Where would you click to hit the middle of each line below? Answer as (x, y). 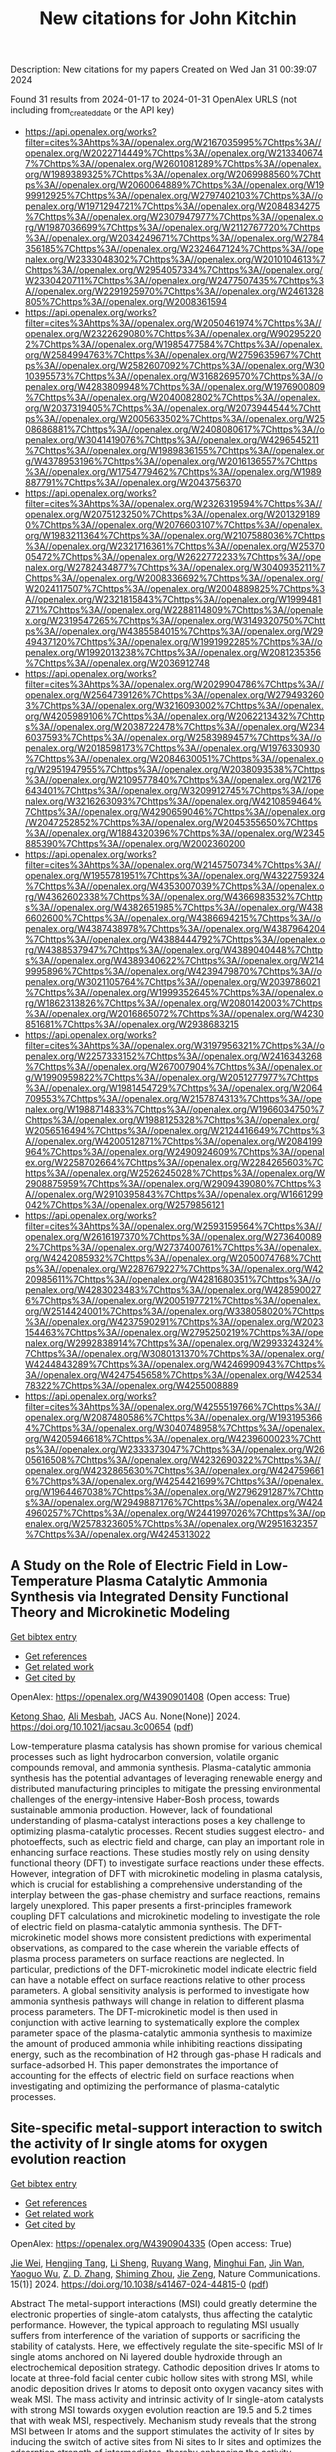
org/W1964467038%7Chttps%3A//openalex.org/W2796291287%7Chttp (174, 1491)
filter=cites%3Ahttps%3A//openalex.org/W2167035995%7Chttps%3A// (173, 142)
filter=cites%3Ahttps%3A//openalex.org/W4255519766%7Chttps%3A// (173, 1406)
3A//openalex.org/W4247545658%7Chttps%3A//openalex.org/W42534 (173, 1374)
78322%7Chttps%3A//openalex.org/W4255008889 (131, 1385)
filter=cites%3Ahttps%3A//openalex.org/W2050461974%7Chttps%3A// (173, 323)
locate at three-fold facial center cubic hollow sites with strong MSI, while (161, 2378)
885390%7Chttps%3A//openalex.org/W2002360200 (135, 843)
